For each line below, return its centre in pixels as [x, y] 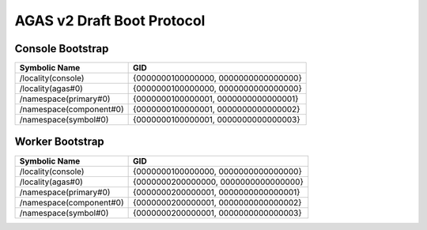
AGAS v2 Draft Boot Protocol [110, 21]
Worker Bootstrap [59, 142]
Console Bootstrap [62, 49]
